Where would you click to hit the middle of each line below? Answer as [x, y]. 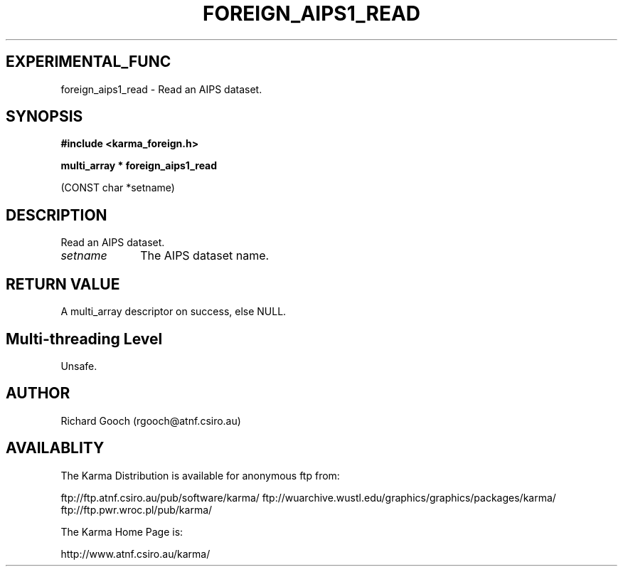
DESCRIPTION [57, 215]
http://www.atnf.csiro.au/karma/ [135, 554]
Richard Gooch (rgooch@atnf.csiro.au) [151, 420]
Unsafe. [79, 366]
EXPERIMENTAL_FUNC [89, 62]
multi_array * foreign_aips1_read [139, 166]
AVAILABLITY [55, 448]
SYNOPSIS [44, 117]
